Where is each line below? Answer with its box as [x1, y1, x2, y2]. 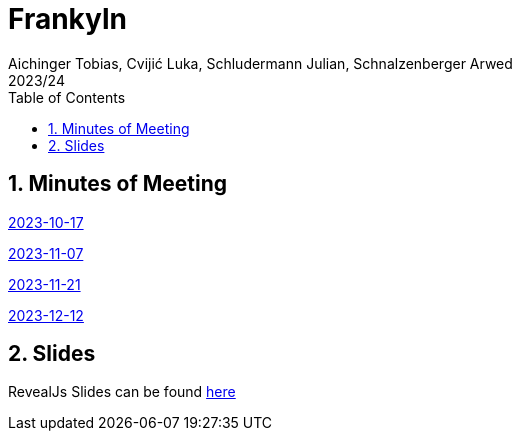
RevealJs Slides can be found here [8, 383, 236, 401]
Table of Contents [8, 88, 126, 106]
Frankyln [8, 2, 127, 36]
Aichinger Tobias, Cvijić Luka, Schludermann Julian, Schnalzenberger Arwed [8, 54, 513, 72]
